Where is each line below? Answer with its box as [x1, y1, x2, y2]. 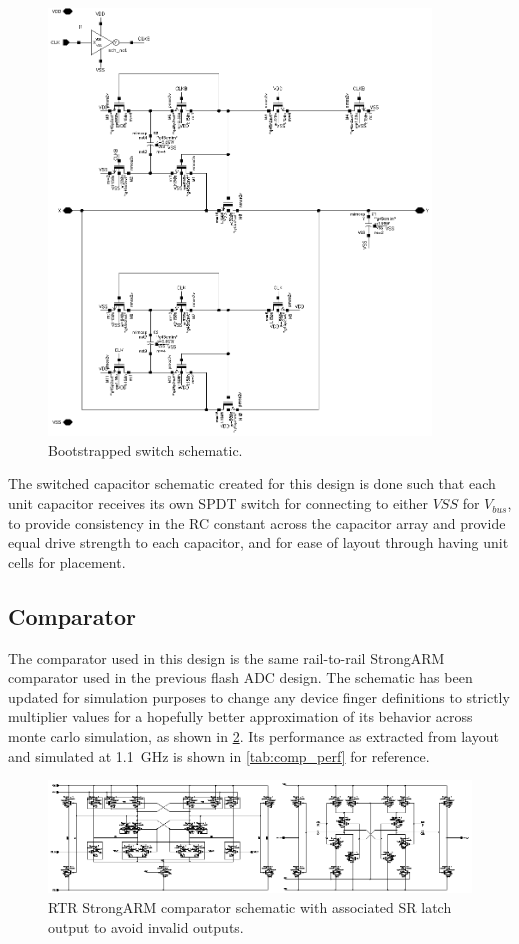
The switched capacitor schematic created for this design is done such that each [8, 473, 496, 494]
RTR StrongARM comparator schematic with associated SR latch [48, 897, 452, 917]
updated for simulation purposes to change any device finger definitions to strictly [8, 686, 510, 707]
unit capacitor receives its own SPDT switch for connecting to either [8, 493, 428, 514]
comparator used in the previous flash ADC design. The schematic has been [8, 667, 473, 688]
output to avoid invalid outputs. [48, 916, 244, 937]
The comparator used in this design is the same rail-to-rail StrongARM [8, 647, 445, 668]
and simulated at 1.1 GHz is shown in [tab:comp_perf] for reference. [8, 745, 430, 766]
